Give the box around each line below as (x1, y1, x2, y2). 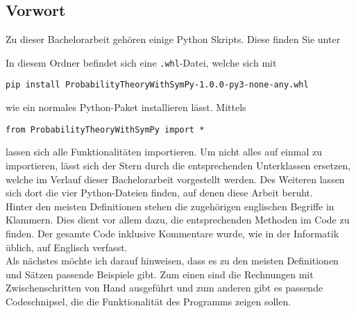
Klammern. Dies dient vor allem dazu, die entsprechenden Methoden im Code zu (6, 212, 350, 227)
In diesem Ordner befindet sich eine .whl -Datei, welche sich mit (6, 55, 277, 69)
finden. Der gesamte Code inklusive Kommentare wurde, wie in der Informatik (6, 226, 339, 240)
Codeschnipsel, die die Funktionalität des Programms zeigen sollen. (6, 294, 291, 308)
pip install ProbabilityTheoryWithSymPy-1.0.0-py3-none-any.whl (6, 80, 309, 90)
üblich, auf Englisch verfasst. (6, 239, 128, 254)
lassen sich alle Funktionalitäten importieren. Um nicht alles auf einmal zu (6, 144, 322, 159)
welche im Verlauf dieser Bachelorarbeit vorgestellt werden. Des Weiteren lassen (6, 171, 345, 186)
